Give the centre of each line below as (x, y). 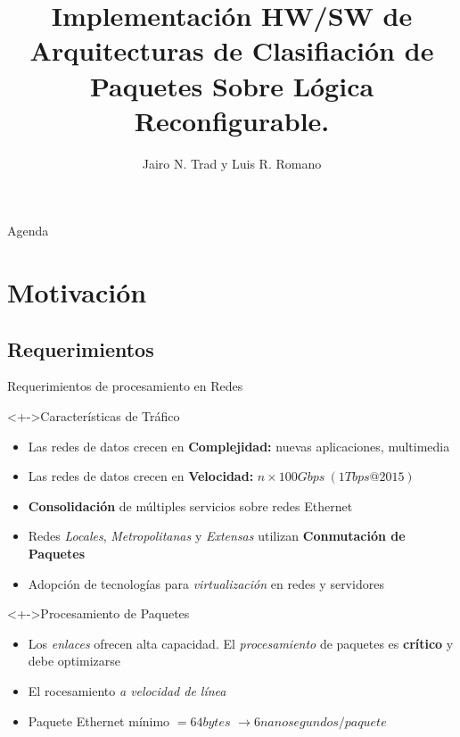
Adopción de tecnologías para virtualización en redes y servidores (206, 583)
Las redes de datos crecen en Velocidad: (141, 476)
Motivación (77, 292)
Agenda (28, 231)
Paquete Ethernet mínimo (99, 720)
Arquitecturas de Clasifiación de (232, 50)
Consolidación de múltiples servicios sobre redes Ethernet (190, 505)
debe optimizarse (74, 661)
